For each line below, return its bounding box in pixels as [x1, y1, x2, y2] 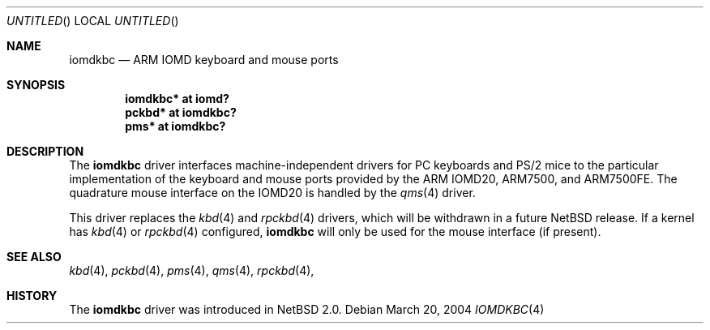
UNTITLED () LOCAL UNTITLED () [6, 14, 179, 28]
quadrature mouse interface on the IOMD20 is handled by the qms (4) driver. [69, 186, 476, 199]
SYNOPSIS [6, 78, 66, 92]
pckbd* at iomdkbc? [125, 105, 237, 119]
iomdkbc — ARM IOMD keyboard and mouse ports [69, 53, 339, 66]
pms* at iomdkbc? [125, 119, 226, 133]
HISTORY [6, 289, 58, 302]
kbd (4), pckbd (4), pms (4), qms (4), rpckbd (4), [69, 264, 314, 277]
